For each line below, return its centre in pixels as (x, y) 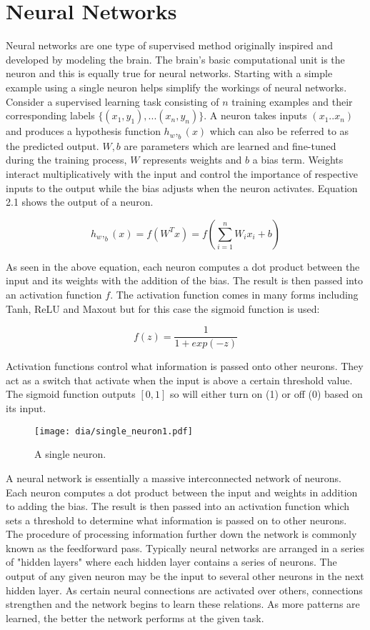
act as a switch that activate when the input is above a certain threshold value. (179, 380)
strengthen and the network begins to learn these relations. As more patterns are (183, 604)
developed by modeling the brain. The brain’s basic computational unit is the (175, 59)
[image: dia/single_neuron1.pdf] (114, 431)
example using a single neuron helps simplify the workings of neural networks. (176, 87)
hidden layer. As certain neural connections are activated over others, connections (184, 590)
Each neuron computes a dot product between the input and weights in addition (182, 492)
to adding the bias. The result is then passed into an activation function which (178, 506)
